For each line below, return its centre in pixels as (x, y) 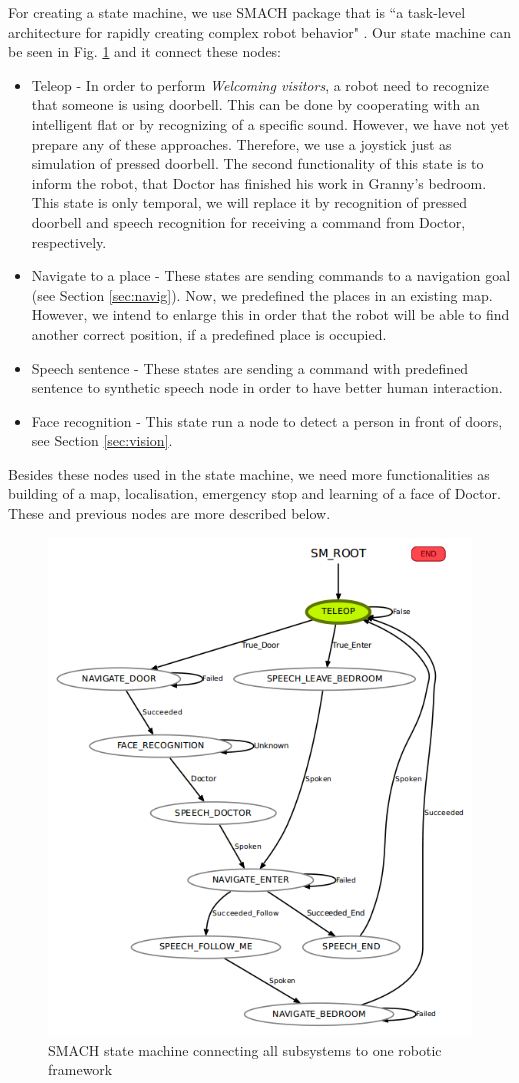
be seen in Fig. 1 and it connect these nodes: (145, 51)
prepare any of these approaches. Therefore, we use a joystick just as (241, 143)
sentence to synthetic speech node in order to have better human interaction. (267, 387)
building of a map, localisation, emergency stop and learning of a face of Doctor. (254, 493)
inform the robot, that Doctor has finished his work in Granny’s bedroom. (259, 182)
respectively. (69, 241)
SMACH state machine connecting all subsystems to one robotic (245, 1049)
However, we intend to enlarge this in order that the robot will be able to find (270, 314)
